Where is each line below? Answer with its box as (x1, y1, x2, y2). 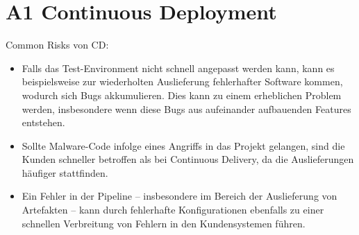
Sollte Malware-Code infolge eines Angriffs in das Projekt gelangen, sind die (22, 138, 345, 153)
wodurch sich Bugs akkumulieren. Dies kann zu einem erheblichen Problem (22, 87, 342, 102)
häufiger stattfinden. (22, 165, 108, 180)
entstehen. (22, 115, 65, 130)
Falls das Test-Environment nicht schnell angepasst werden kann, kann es (22, 60, 335, 75)
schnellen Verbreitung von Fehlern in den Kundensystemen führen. (22, 216, 306, 230)
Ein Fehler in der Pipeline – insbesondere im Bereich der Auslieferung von (22, 189, 337, 203)
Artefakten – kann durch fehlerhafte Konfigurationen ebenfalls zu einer (22, 202, 324, 217)
